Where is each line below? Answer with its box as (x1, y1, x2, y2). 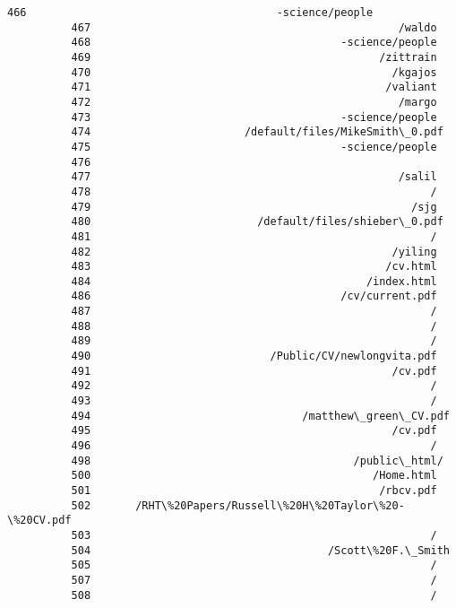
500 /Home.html (71, 469, 437, 482)
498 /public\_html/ (71, 454, 443, 467)
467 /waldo (71, 21, 437, 34)
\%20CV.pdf (7, 514, 72, 527)
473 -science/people (71, 110, 437, 124)
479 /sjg (71, 200, 437, 213)
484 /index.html (71, 274, 437, 288)
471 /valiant (71, 81, 437, 94)
